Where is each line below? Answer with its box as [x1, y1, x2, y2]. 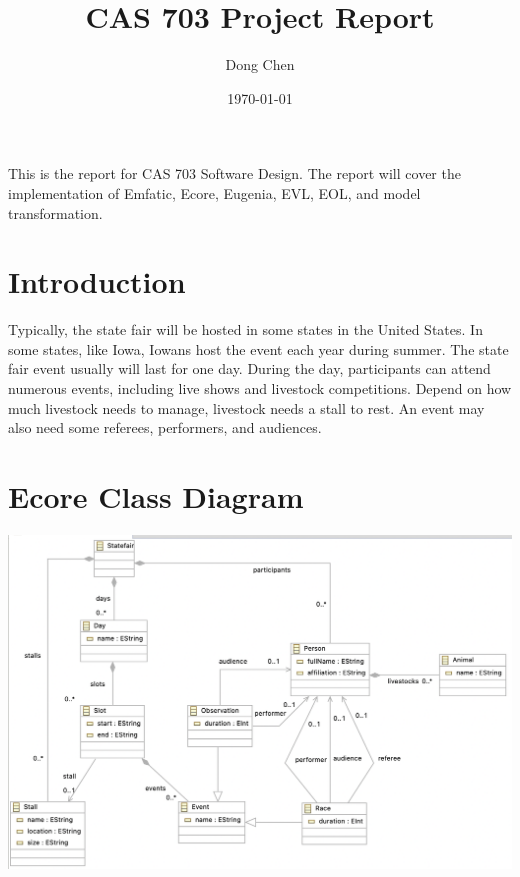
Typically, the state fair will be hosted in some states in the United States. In [8, 319, 483, 340]
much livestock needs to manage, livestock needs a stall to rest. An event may [8, 397, 485, 418]
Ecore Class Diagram [8, 475, 304, 516]
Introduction [8, 261, 186, 302]
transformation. [8, 202, 103, 223]
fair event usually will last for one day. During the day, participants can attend [8, 358, 491, 379]
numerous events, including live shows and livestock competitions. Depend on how [8, 378, 512, 398]
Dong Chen [225, 54, 295, 75]
